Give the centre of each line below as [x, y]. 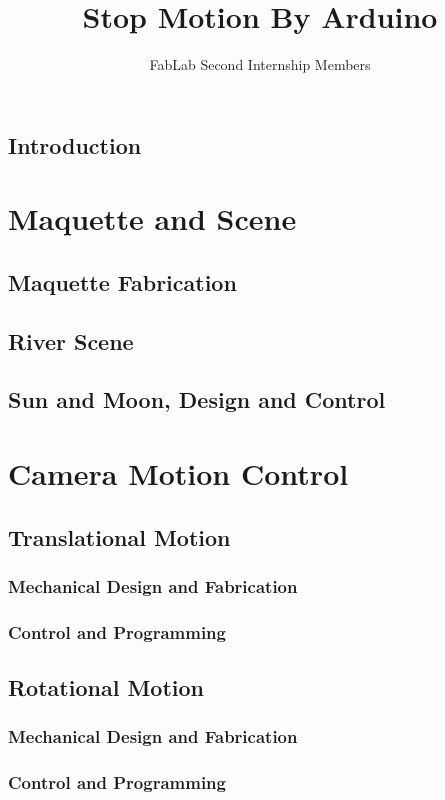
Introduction [75, 144]
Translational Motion [119, 536]
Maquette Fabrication [122, 281]
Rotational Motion [106, 687]
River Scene [71, 340]
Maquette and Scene [152, 218]
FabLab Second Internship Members [260, 64]
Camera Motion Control [178, 473]
